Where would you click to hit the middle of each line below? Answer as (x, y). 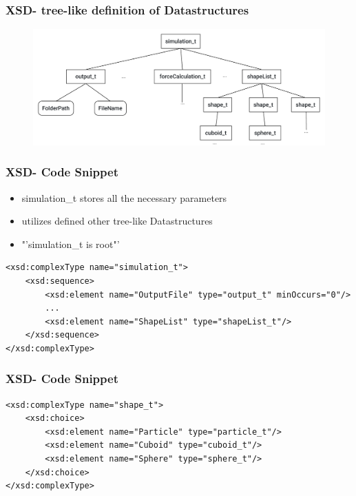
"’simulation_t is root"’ (71, 244)
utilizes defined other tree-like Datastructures (117, 221)
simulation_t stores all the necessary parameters (124, 197)
